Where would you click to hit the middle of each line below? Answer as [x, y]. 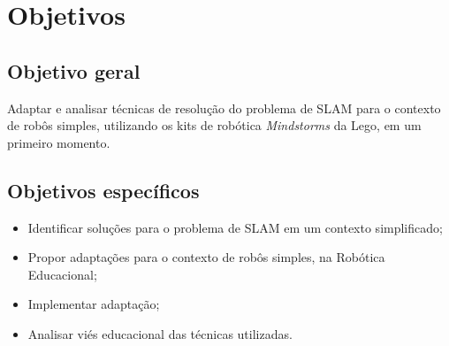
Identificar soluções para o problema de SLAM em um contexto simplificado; [235, 227]
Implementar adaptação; [94, 304]
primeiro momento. [59, 142]
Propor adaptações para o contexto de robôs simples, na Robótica [206, 257]
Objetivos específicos [103, 190]
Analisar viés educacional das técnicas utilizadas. [160, 333]
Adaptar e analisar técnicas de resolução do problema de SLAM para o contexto [224, 108]
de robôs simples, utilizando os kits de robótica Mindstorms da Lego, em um [214, 125]
